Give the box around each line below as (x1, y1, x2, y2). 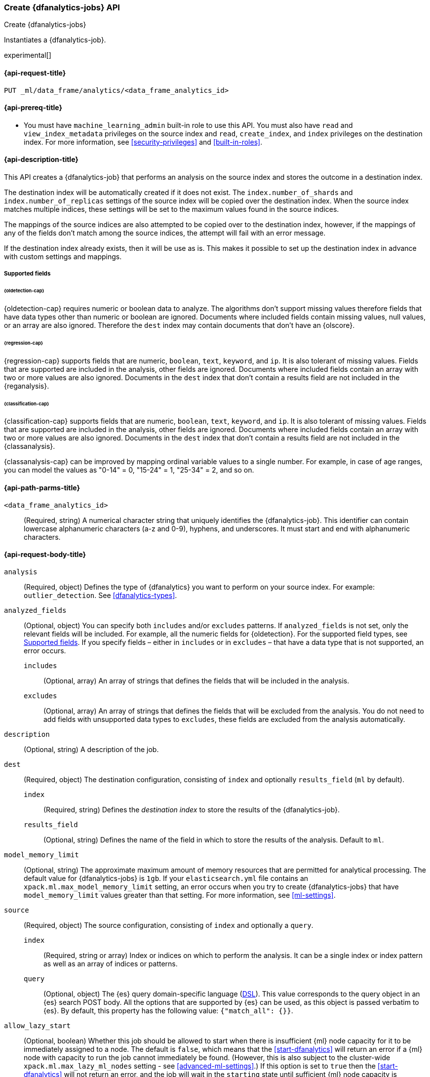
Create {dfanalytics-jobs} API (4, 2, 120, 12)
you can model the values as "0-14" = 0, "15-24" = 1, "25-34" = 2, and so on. (4, 466, 254, 475)
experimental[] (4, 51, 51, 60)
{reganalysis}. (4, 381, 49, 390)
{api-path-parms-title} (4, 483, 80, 492)
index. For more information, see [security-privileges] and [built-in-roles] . (24, 137, 263, 146)
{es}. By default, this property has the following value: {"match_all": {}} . (43, 1006, 293, 1015)
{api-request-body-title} (4, 550, 86, 559)
